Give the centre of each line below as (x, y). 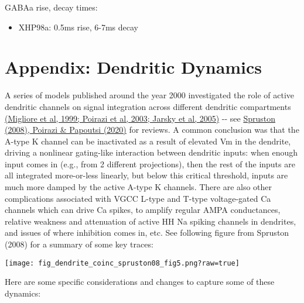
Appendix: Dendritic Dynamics (134, 67)
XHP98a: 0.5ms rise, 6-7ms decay (78, 27)
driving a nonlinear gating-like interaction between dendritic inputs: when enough (151, 152)
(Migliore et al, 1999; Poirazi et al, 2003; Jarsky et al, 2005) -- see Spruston (140, 118)
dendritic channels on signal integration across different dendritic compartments (148, 106)
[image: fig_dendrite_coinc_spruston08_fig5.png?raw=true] (122, 263)
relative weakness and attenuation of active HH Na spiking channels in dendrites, (151, 221)
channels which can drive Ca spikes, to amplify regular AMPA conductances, (143, 210)
